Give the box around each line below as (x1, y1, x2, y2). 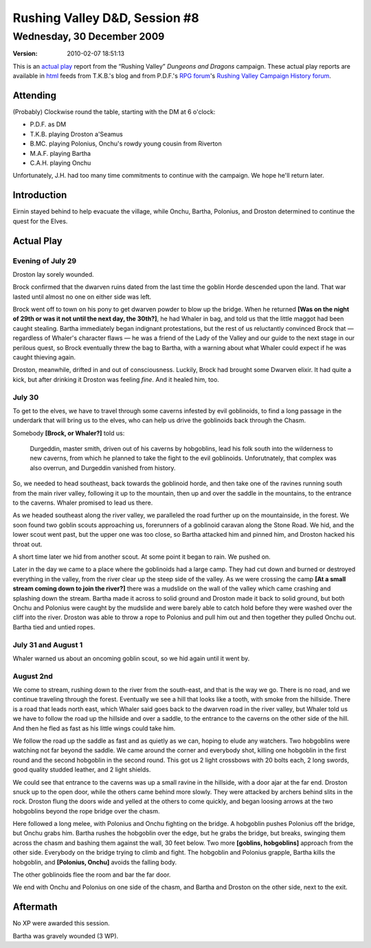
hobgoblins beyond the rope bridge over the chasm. (12, 807, 160, 815)
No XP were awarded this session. (12, 919, 110, 927)
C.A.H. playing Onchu (30, 159, 91, 167)
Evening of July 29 (12, 256, 77, 266)
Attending (12, 89, 56, 101)
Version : (12, 49, 38, 58)
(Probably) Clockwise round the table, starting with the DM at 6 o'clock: (12, 108, 216, 116)
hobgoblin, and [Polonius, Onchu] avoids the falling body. (12, 858, 177, 866)
